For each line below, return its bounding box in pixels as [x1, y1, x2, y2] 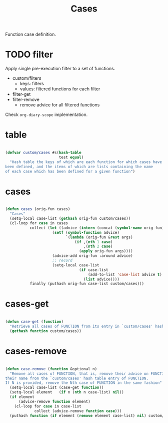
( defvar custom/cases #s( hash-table [5, 150, 81, 156]
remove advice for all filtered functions [19, 102, 100, 108]
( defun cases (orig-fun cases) [5, 207, 70, 212]
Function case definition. [5, 31, 56, 38]
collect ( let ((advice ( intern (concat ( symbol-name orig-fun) [29, 225, 164, 230]
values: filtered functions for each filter [19, 86, 100, 92]
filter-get [12, 91, 31, 97]
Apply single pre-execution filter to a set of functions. [5, 66, 115, 72]
